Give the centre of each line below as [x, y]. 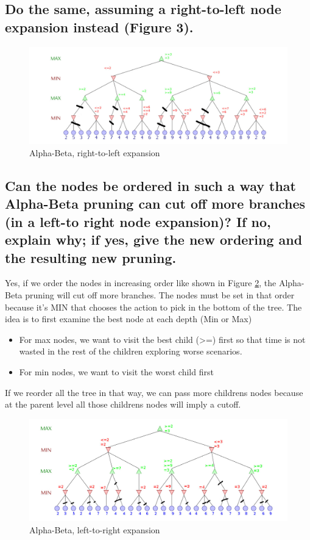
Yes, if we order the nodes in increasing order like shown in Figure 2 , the [141, 283]
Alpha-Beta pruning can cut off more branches [155, 203]
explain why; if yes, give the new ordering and [154, 239]
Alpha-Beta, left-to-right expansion [95, 530]
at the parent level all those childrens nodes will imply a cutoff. [123, 404]
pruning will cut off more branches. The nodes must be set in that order [160, 294]
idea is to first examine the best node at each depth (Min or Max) [129, 319]
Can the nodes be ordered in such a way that [150, 185]
